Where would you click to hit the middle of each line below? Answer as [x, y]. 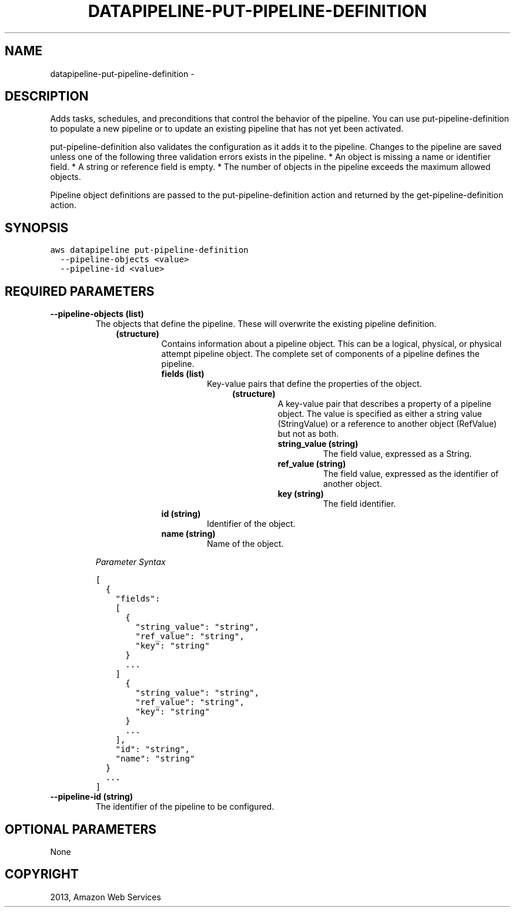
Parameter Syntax [131, 562]
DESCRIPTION [47, 96]
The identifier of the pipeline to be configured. [185, 807]
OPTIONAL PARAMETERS [81, 829]
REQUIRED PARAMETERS [80, 291]
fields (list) [183, 374]
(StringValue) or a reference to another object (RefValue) [387, 424]
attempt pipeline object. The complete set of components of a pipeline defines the [320, 354]
